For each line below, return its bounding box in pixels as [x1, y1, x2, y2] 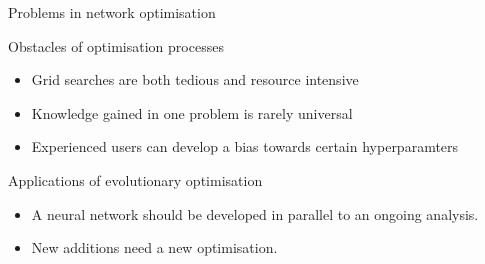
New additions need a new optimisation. [31, 237, 278, 258]
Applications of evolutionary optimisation [8, 169, 263, 190]
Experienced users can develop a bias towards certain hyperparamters [31, 136, 459, 157]
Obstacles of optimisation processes [8, 35, 224, 56]
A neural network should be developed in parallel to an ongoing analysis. [31, 203, 479, 224]
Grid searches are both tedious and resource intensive [31, 69, 359, 90]
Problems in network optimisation [8, 2, 216, 22]
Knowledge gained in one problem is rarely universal [31, 102, 353, 123]
